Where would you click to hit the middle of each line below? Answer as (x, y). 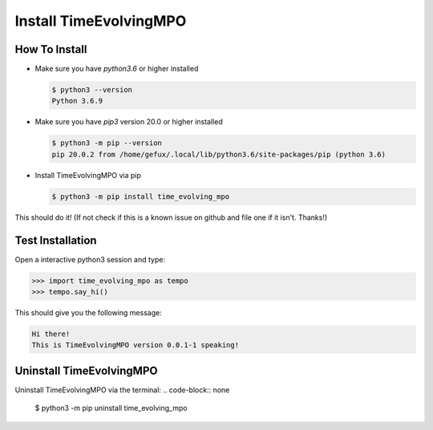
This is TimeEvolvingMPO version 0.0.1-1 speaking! (136, 345)
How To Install (51, 49)
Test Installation (56, 240)
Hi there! (51, 334)
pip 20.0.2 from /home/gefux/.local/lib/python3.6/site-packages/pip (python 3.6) (219, 154)
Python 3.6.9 (77, 101)
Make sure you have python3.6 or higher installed (117, 69)
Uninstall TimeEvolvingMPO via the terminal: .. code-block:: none (122, 390)
